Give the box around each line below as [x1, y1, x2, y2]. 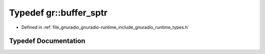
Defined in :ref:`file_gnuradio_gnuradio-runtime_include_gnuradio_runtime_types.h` [21, 24, 189, 30]
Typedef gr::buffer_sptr [9, 7, 108, 18]
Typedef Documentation [9, 37, 85, 45]
